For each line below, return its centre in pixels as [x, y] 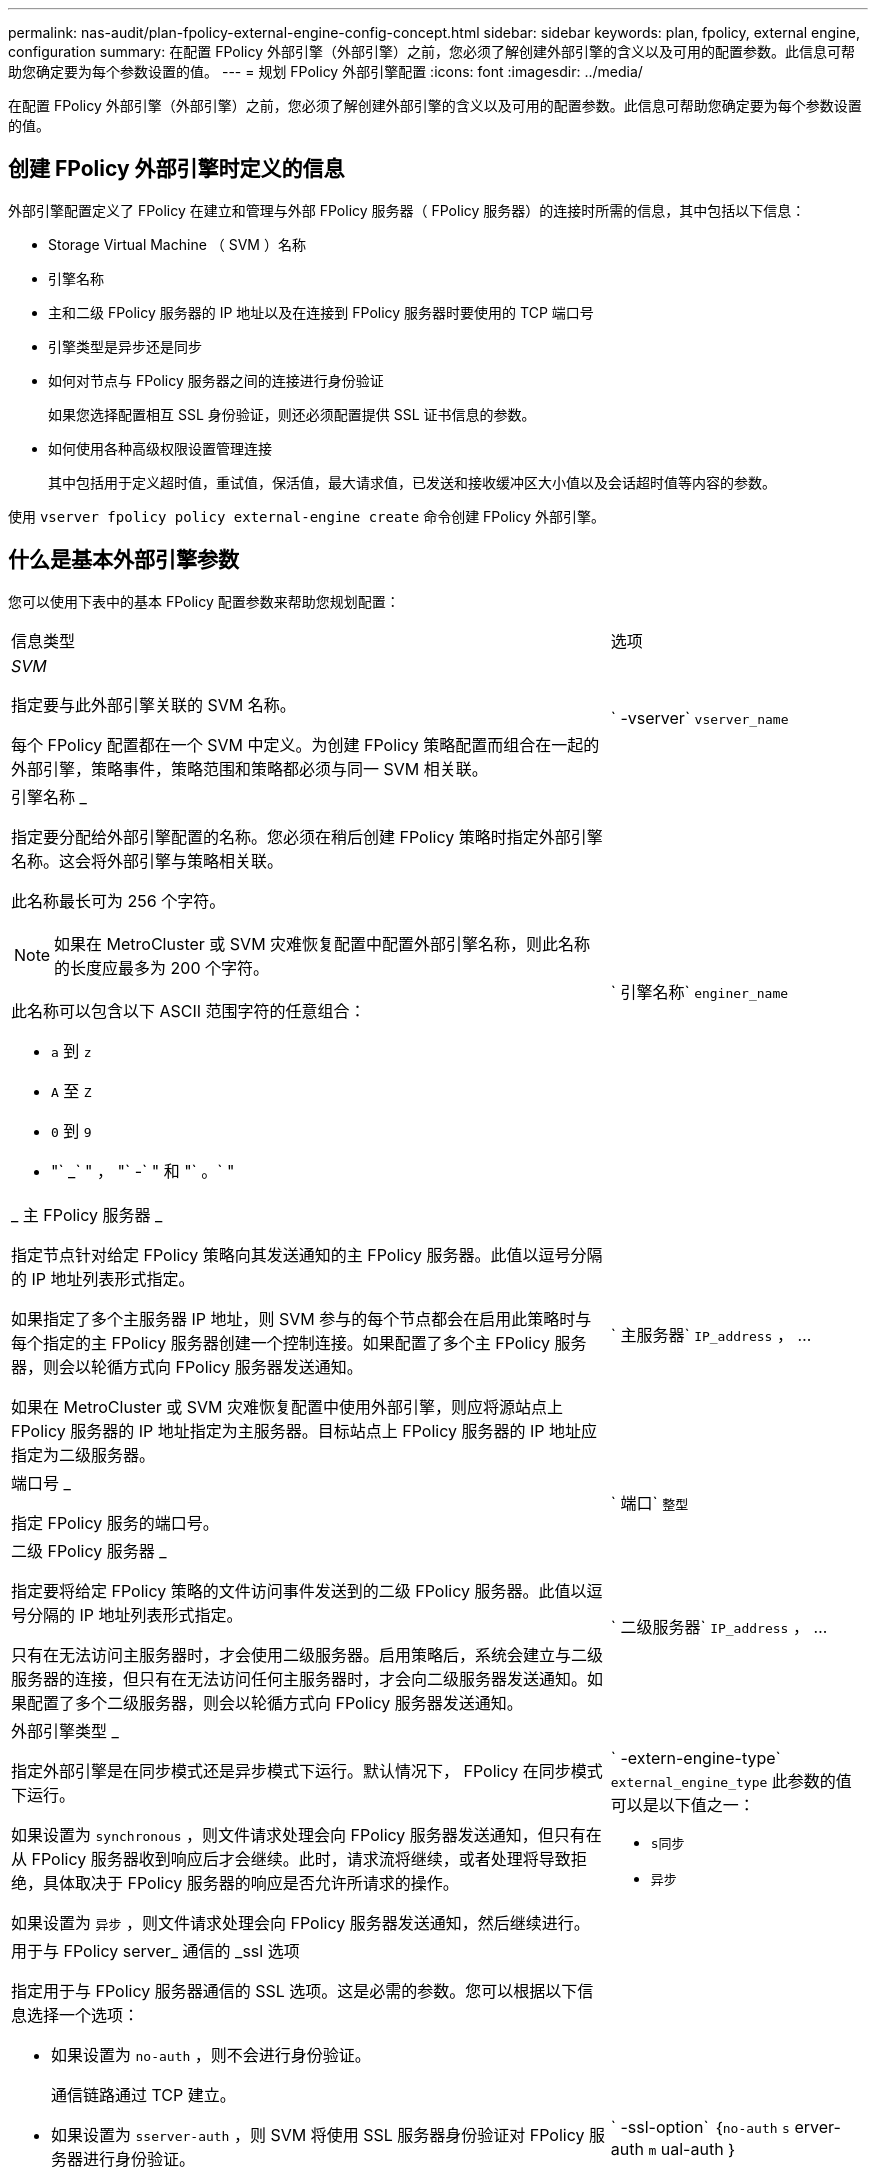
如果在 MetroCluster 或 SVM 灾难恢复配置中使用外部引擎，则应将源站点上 [287, 1406]
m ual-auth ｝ [693, 2148]
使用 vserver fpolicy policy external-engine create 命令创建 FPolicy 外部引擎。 [306, 516]
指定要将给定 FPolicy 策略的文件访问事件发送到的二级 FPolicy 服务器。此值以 [299, 1590]
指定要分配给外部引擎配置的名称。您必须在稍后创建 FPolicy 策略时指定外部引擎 [307, 836]
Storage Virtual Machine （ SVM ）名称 [177, 244]
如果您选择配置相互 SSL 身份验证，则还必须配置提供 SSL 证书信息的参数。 [292, 414]
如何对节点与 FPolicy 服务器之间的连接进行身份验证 [216, 380]
